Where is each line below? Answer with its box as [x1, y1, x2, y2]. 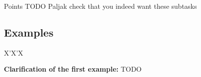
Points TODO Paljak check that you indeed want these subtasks [4, 1, 197, 11]
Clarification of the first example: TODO [4, 64, 142, 74]
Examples [4, 24, 54, 39]
